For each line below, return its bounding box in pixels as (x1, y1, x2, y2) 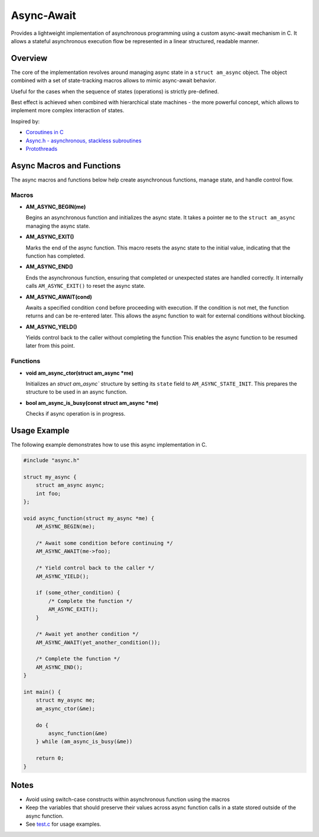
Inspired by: (11, 118, 40, 125)
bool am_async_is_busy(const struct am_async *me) (25, 399, 159, 406)
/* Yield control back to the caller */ (35, 565, 155, 572)
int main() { (23, 689, 61, 696)
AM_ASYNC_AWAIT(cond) (25, 293, 92, 300)
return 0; (35, 755, 64, 762)
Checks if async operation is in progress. (25, 410, 126, 417)
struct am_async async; (35, 482, 105, 489)
